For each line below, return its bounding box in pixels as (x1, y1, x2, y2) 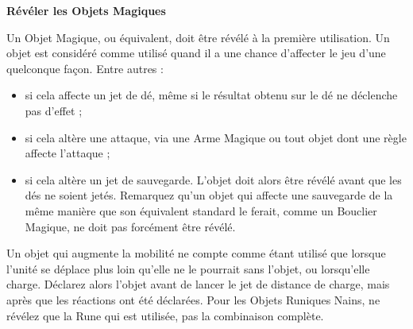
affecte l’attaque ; (25, 145, 110, 161)
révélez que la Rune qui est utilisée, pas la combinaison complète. (6, 307, 324, 323)
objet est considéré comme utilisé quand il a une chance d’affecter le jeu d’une (6, 45, 386, 61)
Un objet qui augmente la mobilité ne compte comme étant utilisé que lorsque (6, 245, 386, 261)
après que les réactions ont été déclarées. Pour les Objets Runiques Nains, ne (6, 291, 380, 308)
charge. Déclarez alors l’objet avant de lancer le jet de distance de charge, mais (6, 276, 390, 292)
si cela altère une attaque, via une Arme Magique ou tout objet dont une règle (25, 129, 407, 145)
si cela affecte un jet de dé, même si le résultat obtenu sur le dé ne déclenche (25, 87, 398, 103)
